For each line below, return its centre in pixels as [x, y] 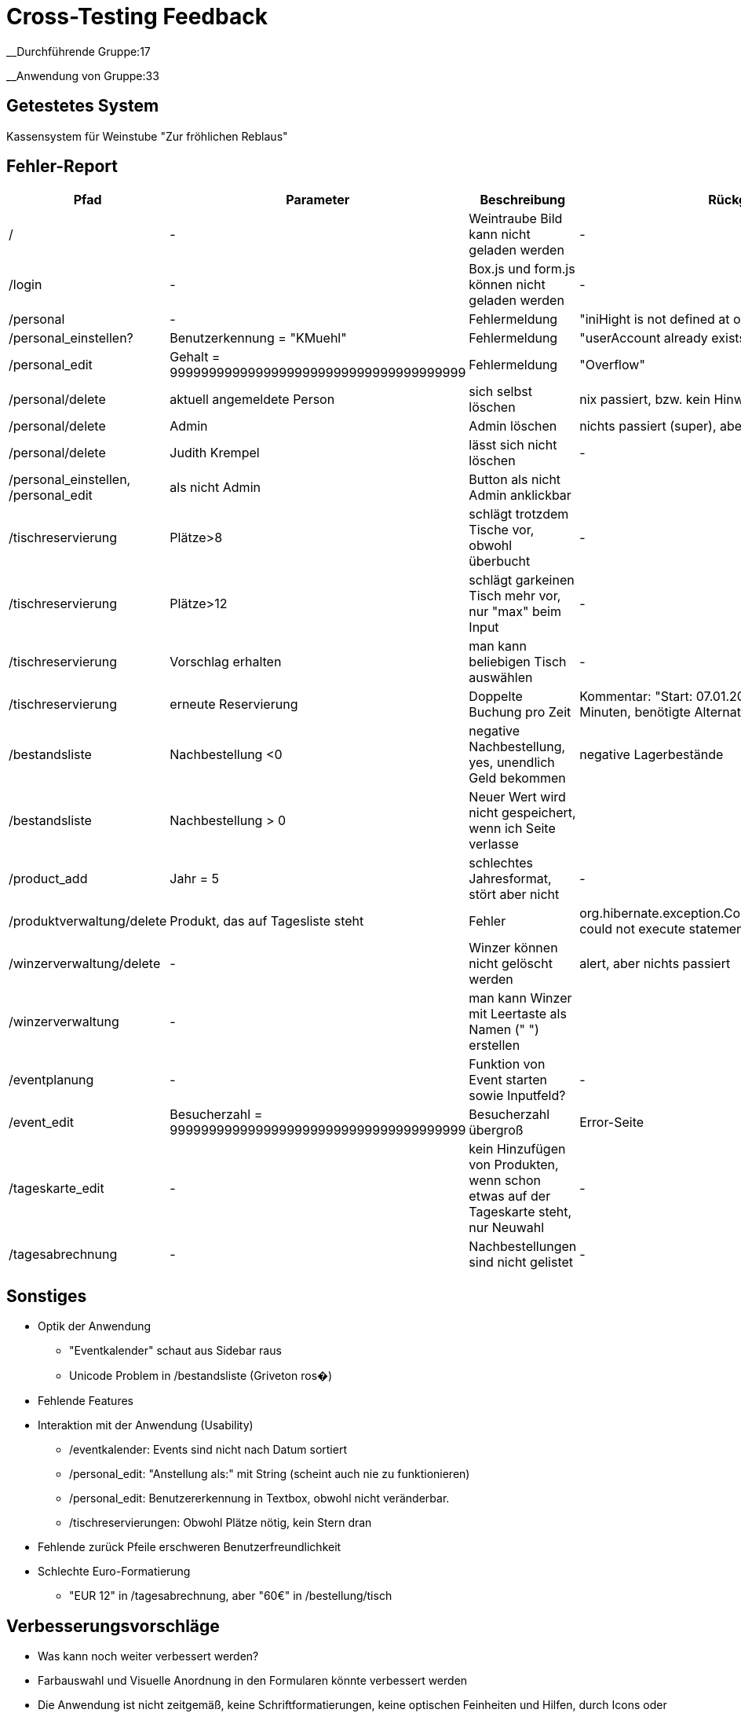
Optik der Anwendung [95, 1326]
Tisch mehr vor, [515, 596]
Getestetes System [83, 106]
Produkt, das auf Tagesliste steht [267, 921]
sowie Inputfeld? [517, 1096]
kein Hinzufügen [517, 1149]
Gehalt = [195, 357]
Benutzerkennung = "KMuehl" [258, 338]
